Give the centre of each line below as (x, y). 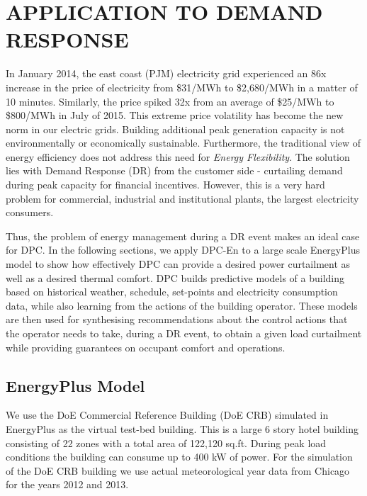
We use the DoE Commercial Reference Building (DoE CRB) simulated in (167, 415)
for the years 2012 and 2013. (67, 484)
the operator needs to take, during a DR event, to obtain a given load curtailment (184, 333)
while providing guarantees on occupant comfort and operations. (146, 347)
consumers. (30, 212)
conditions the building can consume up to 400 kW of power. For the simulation (179, 457)
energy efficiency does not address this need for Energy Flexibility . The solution (178, 156)
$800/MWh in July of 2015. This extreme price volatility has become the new (175, 115)
